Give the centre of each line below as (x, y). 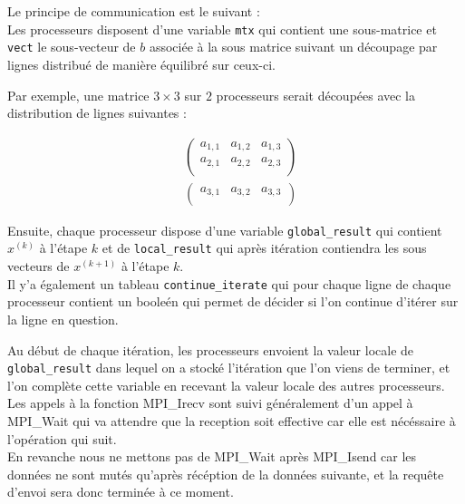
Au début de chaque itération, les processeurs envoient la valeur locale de (211, 349)
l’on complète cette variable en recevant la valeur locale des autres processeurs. (226, 385)
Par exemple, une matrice (78, 95)
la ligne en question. (63, 319)
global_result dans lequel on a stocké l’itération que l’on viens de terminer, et (229, 368)
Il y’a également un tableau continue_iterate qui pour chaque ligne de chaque (229, 283)
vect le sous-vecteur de (72, 47)
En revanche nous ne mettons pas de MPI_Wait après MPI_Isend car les (212, 456)
